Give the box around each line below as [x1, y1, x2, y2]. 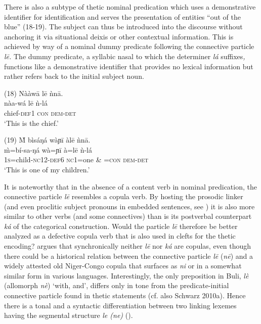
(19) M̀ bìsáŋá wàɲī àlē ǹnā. [4, 134, 91, 145]
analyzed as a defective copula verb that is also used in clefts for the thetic [4, 230, 236, 241]
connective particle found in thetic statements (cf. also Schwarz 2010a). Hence [4, 290, 246, 301]
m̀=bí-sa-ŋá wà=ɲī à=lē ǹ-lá [4, 144, 92, 155]
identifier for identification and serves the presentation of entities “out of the [4, 11, 241, 22]
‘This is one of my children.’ [4, 164, 90, 174]
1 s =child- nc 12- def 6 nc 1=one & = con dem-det [4, 154, 149, 165]
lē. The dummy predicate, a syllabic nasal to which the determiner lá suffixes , [4, 51, 245, 61]
